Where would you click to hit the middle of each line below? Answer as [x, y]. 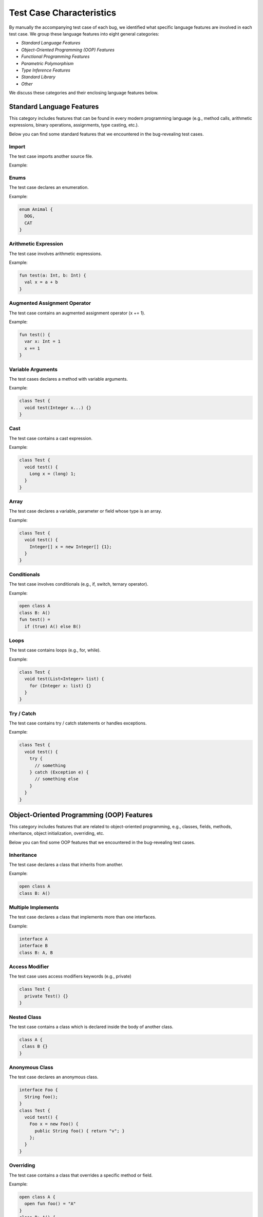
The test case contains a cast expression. [51, 438]
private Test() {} [46, 996]
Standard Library [38, 77]
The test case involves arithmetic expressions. [56, 254]
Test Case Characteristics [63, 13]
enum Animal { [36, 209]
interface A [34, 939]
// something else [57, 779]
